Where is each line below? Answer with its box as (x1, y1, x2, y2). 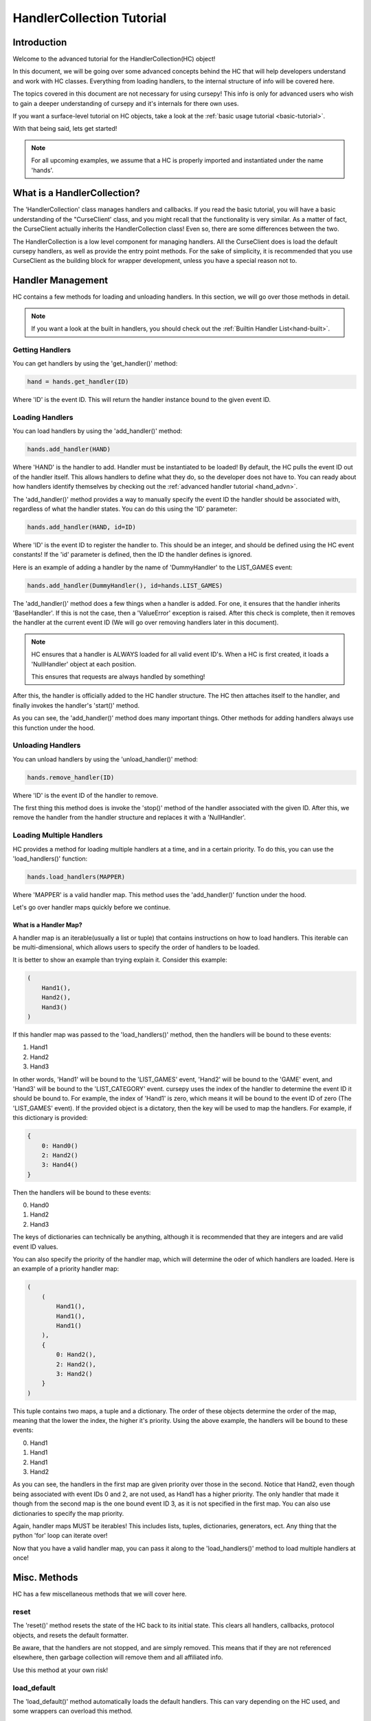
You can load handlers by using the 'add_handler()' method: (12, 427, 183, 435)
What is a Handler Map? (12, 921, 82, 929)
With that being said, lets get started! (12, 125, 117, 133)
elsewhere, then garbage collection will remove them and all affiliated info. (12, 1653, 223, 1662)
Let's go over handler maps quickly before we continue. (12, 903, 171, 911)
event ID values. (12, 1243, 58, 1251)
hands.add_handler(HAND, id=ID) (27, 523, 137, 531)
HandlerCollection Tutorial (12, 10, 167, 25)
